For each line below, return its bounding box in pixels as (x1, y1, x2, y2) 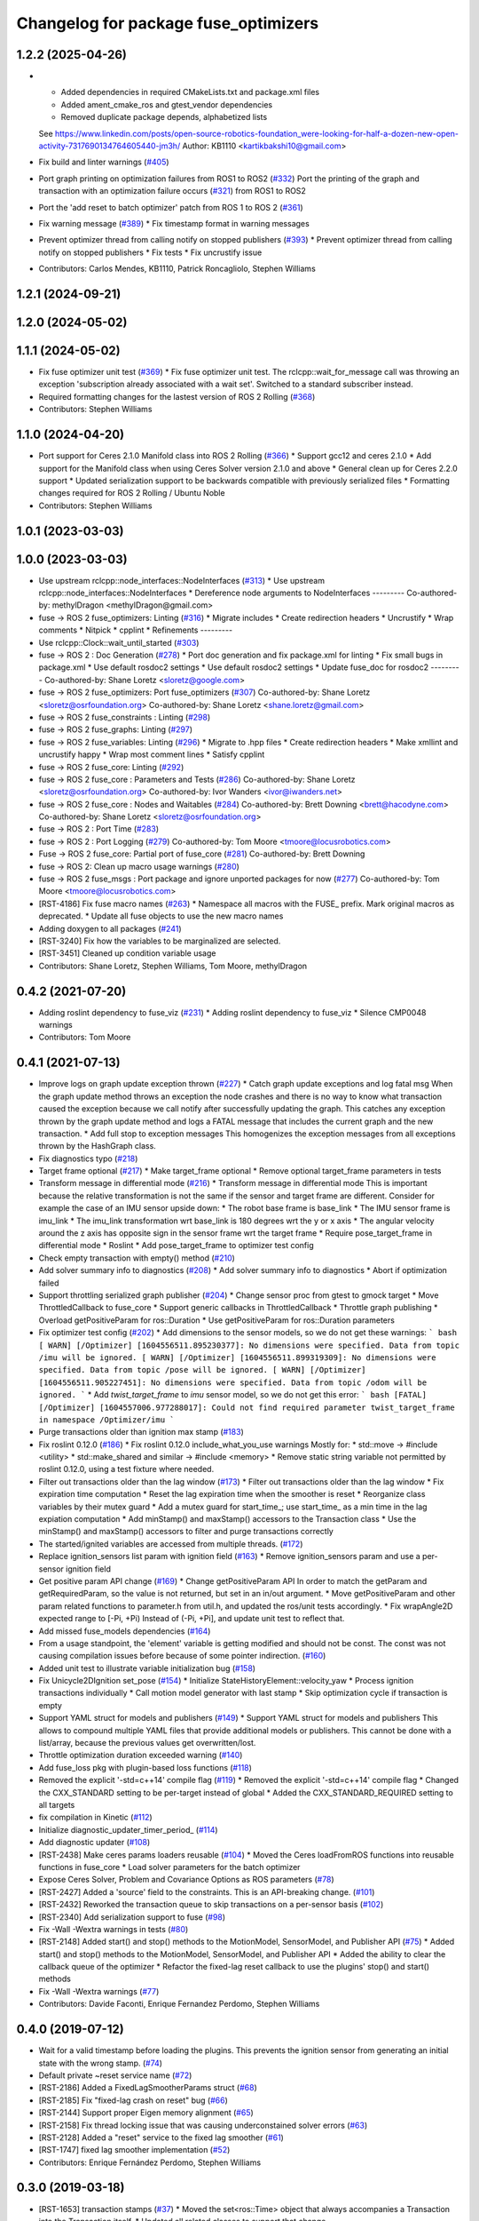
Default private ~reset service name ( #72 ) (38, 2070, 192, 2081)
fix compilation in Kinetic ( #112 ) (38, 1812, 153, 1823)
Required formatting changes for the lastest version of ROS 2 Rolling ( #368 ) (38, 391, 316, 402)
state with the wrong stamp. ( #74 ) (38, 2058, 163, 2068)
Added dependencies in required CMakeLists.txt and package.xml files (60, 87, 319, 98)
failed (38, 1278, 59, 1288)
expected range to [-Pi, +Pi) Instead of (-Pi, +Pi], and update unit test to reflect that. (38, 1613, 345, 1624)
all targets (38, 1800, 75, 1810)
